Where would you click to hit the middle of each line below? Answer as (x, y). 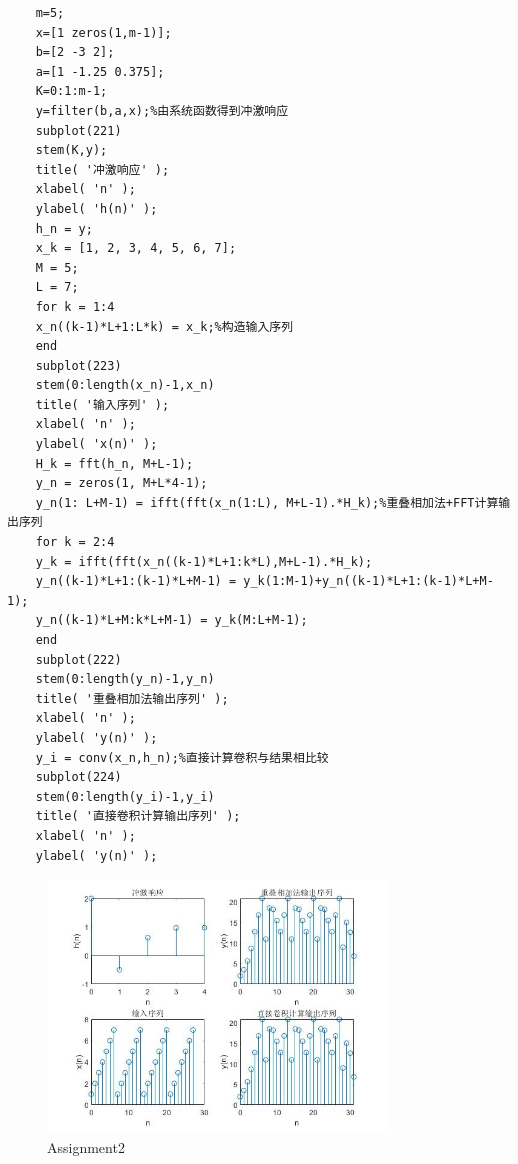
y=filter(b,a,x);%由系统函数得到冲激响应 (162, 110)
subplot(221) (78, 130)
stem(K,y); (71, 150)
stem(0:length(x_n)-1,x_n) (125, 385)
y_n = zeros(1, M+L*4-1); (121, 483)
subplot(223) (78, 365)
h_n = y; (64, 228)
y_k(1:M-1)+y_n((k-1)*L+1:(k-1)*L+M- (368, 581)
